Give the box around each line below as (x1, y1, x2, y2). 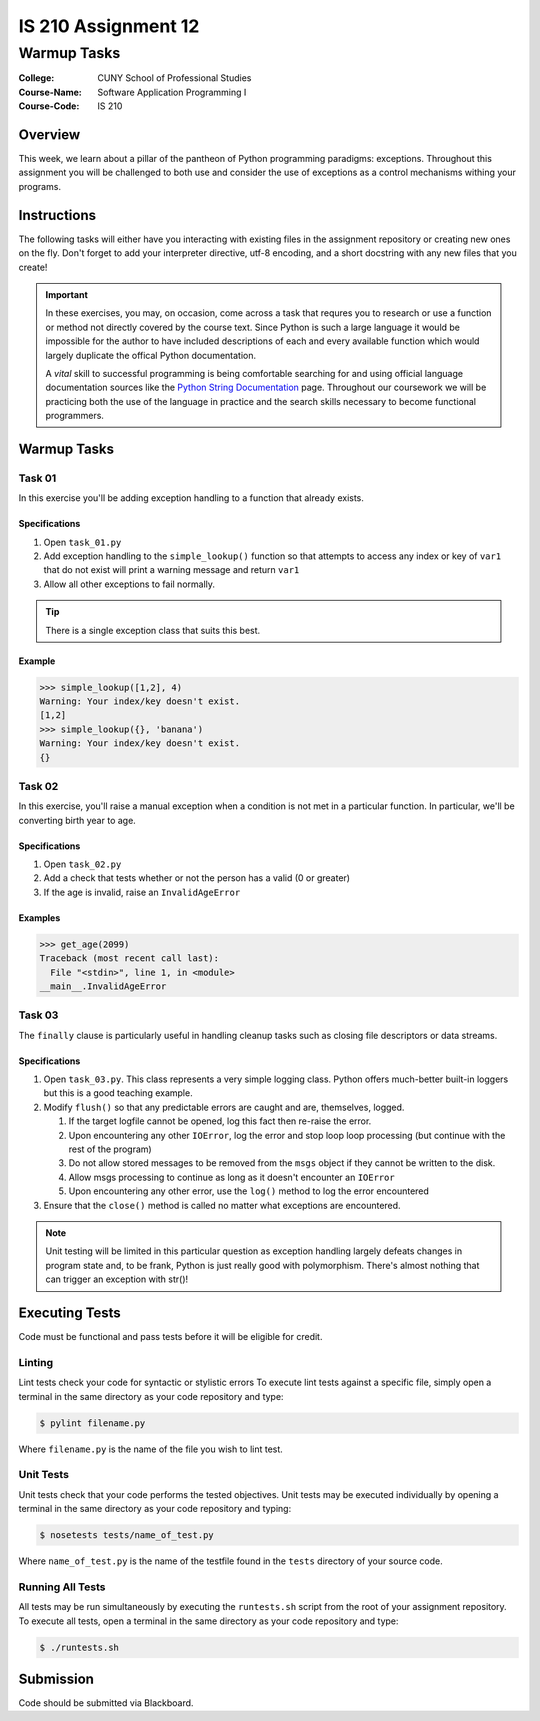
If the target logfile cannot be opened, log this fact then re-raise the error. (68, 1115, 372, 1127)
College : (18, 72, 55, 84)
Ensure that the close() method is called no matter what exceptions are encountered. (43, 1199, 401, 1211)
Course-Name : (18, 86, 82, 98)
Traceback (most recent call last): (39, 953, 220, 964)
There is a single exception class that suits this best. (45, 624, 261, 636)
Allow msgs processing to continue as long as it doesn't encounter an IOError (68, 1171, 395, 1183)
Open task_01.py (43, 536, 122, 548)
